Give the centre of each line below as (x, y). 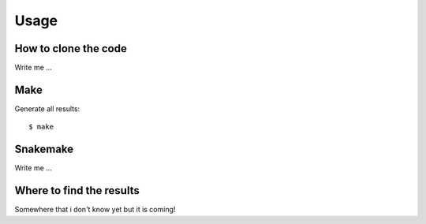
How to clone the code (71, 49)
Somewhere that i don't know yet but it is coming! (95, 210)
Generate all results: (47, 108)
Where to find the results (77, 190)
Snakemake (44, 149)
